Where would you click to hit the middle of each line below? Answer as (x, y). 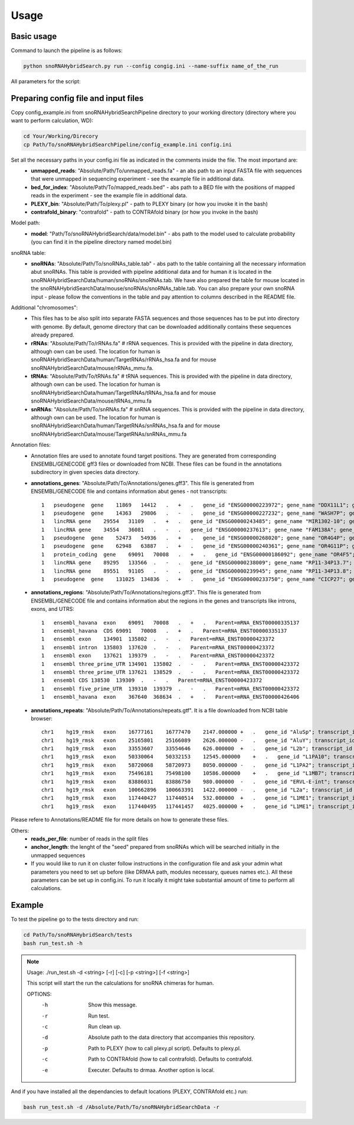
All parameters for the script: (46, 81)
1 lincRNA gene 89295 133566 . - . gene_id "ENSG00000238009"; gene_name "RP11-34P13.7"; (197, 563)
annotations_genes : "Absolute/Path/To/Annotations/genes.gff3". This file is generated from (143, 483)
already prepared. (53, 335)
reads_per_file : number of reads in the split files (90, 839)
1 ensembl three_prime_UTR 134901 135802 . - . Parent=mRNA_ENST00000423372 (171, 664)
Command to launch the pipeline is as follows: (67, 51)
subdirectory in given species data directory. (85, 472)
